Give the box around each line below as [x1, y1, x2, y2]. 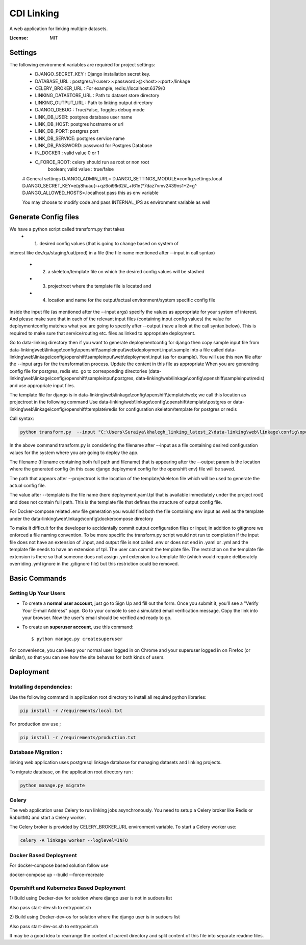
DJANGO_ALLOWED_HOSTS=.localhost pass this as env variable [22, 190, 159, 196]
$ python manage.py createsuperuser [31, 636, 123, 642]
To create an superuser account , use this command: [22, 624, 134, 630]
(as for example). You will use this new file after [162, 354, 262, 360]
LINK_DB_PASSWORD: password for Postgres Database [35, 143, 152, 149]
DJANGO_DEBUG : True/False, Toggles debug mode [35, 107, 145, 113]
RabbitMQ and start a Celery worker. [9, 814, 86, 820]
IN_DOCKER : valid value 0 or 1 [35, 150, 99, 156]
